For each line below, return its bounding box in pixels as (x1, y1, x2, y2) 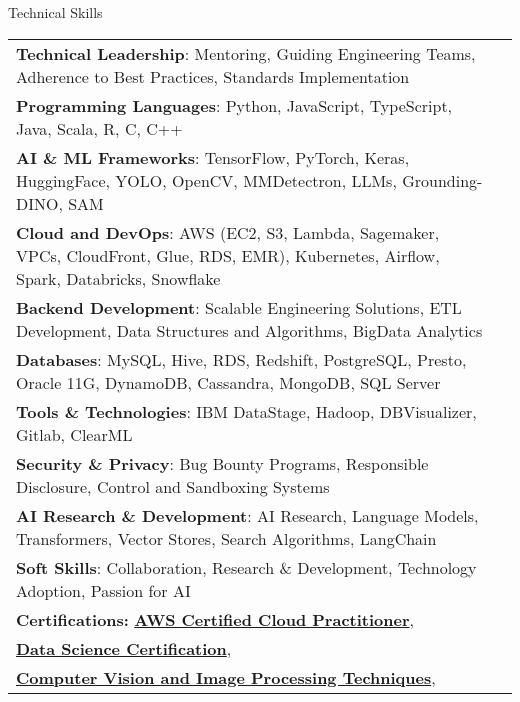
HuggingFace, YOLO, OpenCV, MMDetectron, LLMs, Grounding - (16, 168, 483, 192)
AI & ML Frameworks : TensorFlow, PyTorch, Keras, (16, 145, 410, 169)
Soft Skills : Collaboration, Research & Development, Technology (16, 555, 477, 579)
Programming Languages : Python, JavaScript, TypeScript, (16, 93, 453, 117)
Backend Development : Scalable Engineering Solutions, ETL (16, 295, 462, 319)
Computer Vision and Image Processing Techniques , (16, 665, 436, 689)
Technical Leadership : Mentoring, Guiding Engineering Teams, (16, 41, 476, 65)
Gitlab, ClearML (16, 422, 133, 446)
